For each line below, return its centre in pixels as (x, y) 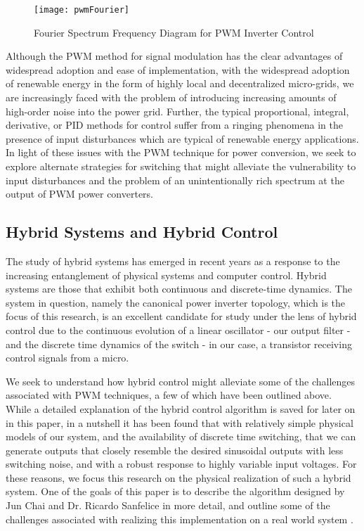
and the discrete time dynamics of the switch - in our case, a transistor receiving (179, 344)
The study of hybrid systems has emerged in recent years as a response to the (173, 261)
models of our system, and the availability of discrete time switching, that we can (181, 436)
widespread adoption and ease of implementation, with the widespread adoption (178, 69)
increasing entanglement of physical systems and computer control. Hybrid (166, 275)
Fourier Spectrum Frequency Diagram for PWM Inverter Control (174, 32)
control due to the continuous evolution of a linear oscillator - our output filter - (178, 330)
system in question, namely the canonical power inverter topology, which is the (176, 302)
